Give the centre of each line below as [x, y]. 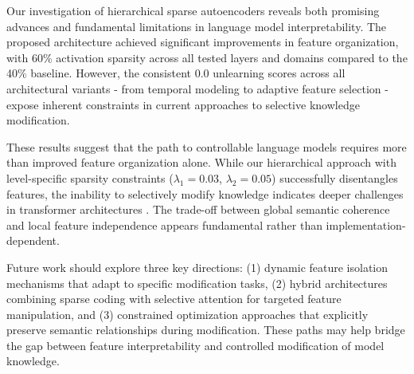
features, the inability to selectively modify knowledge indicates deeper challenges [205, 193]
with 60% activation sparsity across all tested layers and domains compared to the [207, 57]
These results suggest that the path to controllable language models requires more [207, 146]
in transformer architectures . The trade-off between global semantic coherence [198, 209]
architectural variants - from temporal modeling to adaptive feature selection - [197, 88]
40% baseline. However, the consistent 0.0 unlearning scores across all [176, 73]
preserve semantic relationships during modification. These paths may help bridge [206, 330]
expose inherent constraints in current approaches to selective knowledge [183, 104]
